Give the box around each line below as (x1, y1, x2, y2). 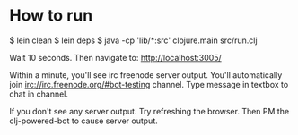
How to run (9, 5, 93, 26)
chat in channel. (9, 89, 69, 99)
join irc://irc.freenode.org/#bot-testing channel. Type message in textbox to (9, 79, 289, 89)
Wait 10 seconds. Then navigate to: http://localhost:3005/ (9, 52, 222, 63)
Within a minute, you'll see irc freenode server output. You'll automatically (9, 69, 283, 80)
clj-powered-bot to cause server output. (9, 115, 159, 126)
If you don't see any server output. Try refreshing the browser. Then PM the (9, 105, 290, 116)
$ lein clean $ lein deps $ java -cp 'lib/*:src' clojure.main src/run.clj (9, 35, 258, 46)
